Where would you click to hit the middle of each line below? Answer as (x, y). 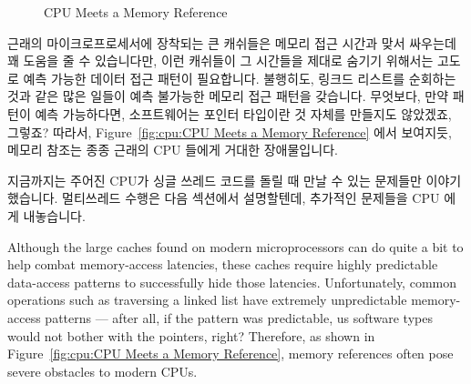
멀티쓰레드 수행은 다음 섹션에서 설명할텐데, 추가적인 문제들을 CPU (251, 198)
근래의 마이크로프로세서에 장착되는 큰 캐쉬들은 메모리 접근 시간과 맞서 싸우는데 (232, 42)
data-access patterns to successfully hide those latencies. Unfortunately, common (232, 282)
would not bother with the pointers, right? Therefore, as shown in (191, 335)
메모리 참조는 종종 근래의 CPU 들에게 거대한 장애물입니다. (173, 150)
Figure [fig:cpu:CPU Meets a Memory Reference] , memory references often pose (230, 354)
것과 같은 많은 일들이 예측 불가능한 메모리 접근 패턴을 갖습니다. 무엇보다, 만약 (228, 96)
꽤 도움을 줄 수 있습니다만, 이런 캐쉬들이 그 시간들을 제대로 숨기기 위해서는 (220, 61)
